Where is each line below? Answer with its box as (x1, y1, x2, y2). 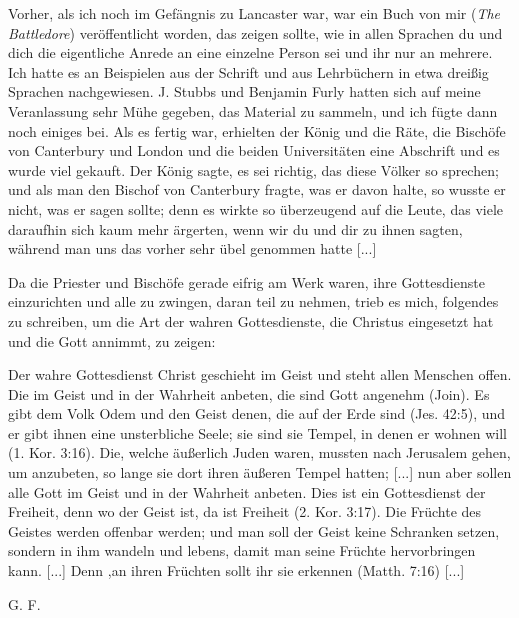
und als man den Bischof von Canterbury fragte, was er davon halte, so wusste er (8, 179, 506, 200)
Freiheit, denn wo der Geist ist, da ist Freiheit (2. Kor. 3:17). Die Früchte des (8, 501, 482, 522)
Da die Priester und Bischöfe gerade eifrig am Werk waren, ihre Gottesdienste (8, 271, 485, 292)
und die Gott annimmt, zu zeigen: (8, 330, 216, 351)
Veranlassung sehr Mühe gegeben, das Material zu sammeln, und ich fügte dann (8, 100, 498, 121)
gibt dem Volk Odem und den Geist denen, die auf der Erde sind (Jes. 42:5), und (8, 403, 506, 424)
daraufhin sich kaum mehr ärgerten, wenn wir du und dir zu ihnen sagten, (8, 218, 463, 239)
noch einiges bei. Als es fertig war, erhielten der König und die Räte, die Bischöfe (8, 120, 506, 141)
